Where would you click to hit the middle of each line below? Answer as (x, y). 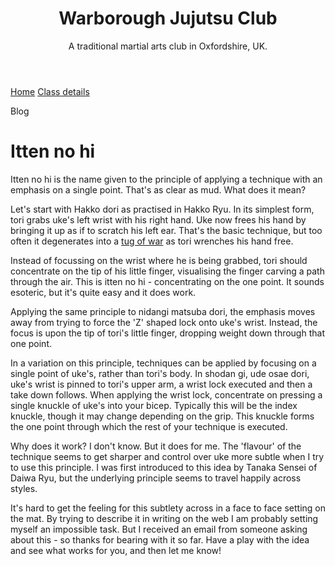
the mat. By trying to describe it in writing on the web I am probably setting (164, 518)
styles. (24, 488)
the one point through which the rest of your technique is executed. (149, 426)
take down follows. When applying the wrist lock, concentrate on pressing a (166, 394)
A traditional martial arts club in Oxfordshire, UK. (168, 46)
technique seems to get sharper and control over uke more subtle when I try (167, 456)
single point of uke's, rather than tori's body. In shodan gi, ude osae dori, (160, 373)
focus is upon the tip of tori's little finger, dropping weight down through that (167, 333)
